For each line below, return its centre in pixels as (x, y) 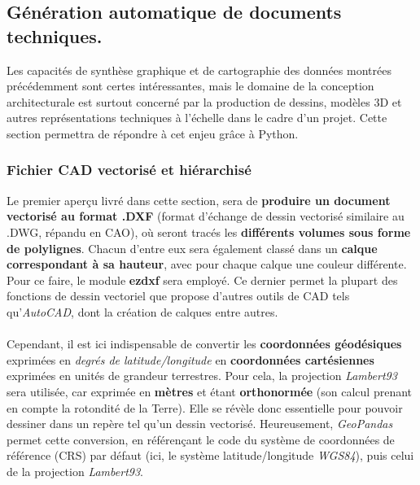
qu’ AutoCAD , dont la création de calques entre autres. (142, 311)
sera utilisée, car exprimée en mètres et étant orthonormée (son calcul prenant (210, 391)
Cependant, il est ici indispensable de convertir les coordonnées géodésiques (204, 344)
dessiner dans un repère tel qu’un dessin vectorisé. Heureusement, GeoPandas (200, 424)
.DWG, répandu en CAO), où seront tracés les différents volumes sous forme (209, 232)
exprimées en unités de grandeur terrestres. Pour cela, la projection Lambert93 (202, 376)
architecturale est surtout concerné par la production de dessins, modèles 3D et (204, 101)
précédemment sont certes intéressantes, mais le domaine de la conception (190, 86)
